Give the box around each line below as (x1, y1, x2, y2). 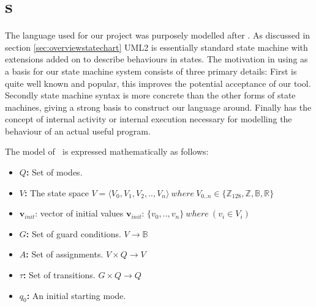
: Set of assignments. (26, 248, 103, 261)
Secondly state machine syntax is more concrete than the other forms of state (5, 89, 296, 102)
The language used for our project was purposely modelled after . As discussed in (5, 29, 310, 42)
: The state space (24, 186, 89, 199)
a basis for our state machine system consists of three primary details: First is (5, 64, 297, 77)
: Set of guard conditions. (26, 227, 121, 240)
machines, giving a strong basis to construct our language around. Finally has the (5, 100, 312, 113)
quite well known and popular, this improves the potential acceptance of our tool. (5, 76, 311, 89)
